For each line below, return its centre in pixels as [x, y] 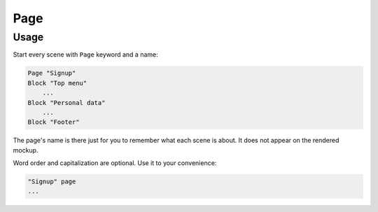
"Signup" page [52, 182]
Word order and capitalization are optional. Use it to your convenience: [115, 163]
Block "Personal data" [66, 103]
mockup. [26, 150]
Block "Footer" [54, 122]
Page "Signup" [52, 73]
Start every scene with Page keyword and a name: [85, 55]
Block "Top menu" [57, 83]
